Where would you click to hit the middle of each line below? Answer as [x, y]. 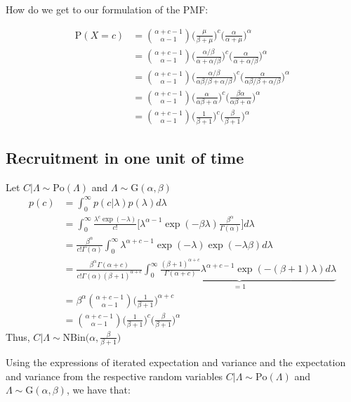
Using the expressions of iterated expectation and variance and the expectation [176, 362]
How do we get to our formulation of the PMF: [107, 9]
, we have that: [98, 390]
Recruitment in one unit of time [125, 157]
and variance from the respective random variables [114, 376]
